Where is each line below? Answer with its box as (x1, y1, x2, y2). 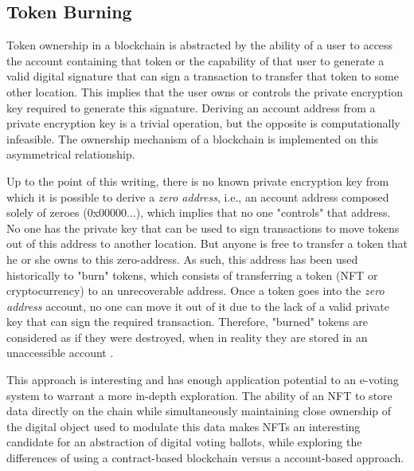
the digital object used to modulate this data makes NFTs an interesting (6, 418, 361, 434)
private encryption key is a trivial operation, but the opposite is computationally (6, 115, 400, 131)
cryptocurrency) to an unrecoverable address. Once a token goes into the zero (6, 282, 385, 299)
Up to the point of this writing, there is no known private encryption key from (6, 172, 389, 189)
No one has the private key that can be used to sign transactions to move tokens (6, 219, 400, 236)
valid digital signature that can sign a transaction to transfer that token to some (6, 68, 399, 84)
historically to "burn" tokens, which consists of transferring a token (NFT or (6, 266, 378, 283)
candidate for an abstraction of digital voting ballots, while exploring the (6, 434, 362, 450)
